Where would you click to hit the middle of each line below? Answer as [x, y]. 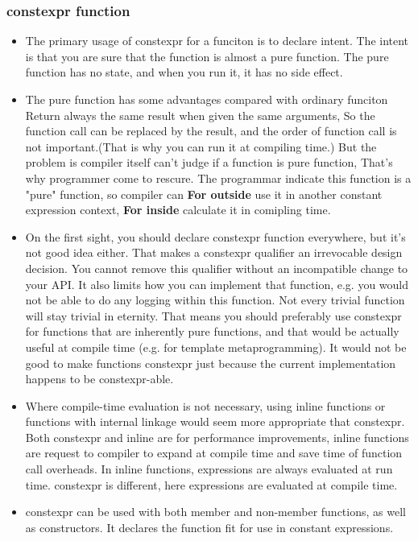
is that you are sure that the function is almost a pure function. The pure [207, 56]
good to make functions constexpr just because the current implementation [211, 363]
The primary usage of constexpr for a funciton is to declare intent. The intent [217, 41]
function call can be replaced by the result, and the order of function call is [211, 131]
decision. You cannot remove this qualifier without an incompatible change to [217, 268]
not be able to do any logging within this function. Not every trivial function [215, 300]
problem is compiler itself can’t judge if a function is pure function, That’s [209, 162]
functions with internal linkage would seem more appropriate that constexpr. [215, 421]
